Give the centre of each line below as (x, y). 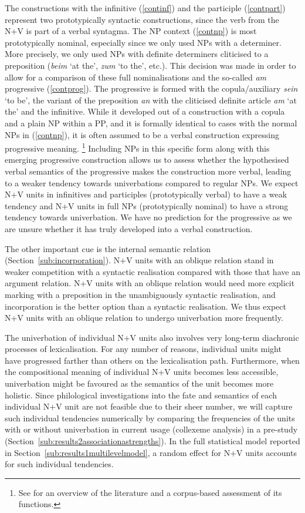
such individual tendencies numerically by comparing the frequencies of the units (150, 418)
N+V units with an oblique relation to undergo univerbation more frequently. (144, 318)
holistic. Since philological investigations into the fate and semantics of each (141, 395)
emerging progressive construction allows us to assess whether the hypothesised (147, 160)
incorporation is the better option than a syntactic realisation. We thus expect (145, 306)
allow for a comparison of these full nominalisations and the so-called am (136, 77)
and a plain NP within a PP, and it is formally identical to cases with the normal (151, 123)
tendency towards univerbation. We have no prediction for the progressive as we (148, 217)
